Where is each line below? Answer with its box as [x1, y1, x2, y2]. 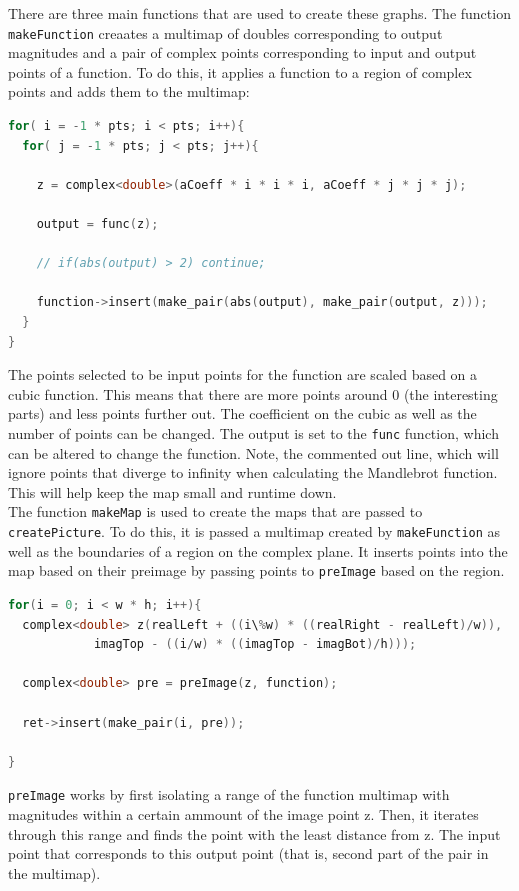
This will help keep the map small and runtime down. [8, 481, 337, 502]
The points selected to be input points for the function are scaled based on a [8, 364, 478, 385]
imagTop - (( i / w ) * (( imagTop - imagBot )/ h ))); [93, 637, 417, 652]
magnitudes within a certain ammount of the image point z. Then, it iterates [8, 803, 479, 824]
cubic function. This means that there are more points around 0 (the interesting [8, 383, 498, 404]
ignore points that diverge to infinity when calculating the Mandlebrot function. [8, 462, 498, 483]
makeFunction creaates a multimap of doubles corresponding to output [8, 22, 443, 43]
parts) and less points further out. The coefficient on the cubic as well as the [8, 403, 477, 424]
